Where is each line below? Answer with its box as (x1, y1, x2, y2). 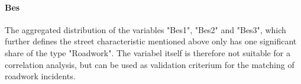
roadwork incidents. (5, 70, 76, 82)
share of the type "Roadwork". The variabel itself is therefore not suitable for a (5, 46, 290, 59)
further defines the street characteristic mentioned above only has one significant (5, 35, 297, 47)
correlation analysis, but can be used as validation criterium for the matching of (5, 58, 294, 70)
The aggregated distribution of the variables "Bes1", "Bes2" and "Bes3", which (5, 23, 286, 35)
